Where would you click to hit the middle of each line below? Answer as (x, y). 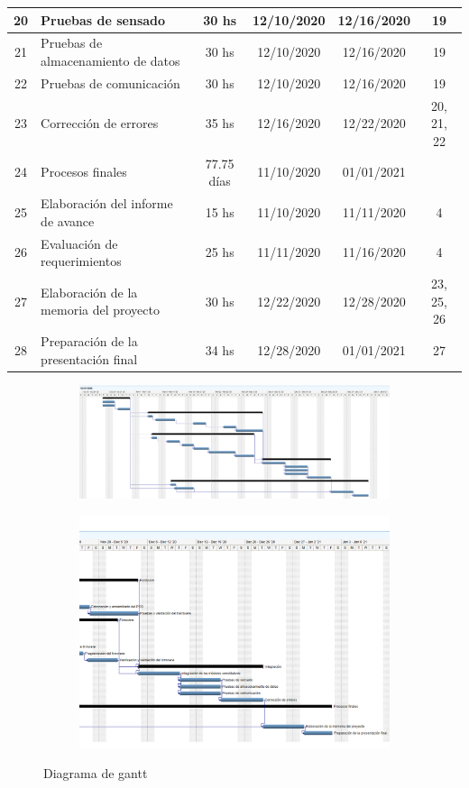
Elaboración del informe (107, 203)
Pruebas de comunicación (110, 82)
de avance (68, 220)
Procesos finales (84, 172)
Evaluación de (79, 243)
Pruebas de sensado (103, 19)
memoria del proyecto (101, 310)
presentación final (89, 358)
